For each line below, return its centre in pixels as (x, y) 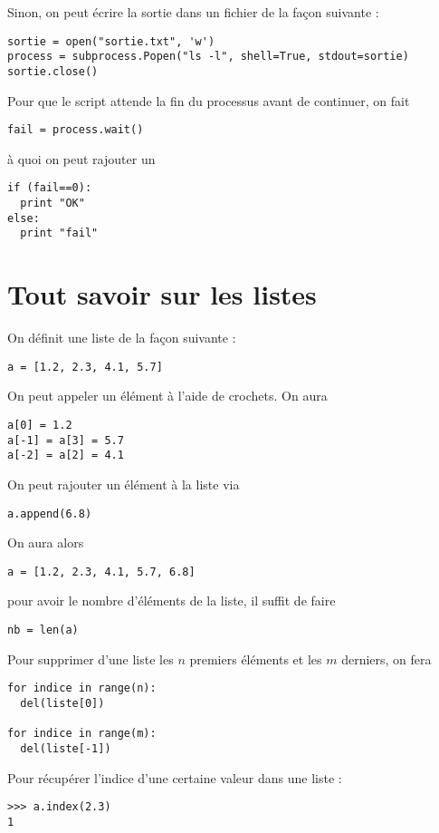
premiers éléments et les (256, 659)
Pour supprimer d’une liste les (91, 659)
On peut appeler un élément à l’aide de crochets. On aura (167, 396)
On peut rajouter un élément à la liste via (124, 484)
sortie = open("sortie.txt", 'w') (111, 41)
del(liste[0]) (62, 703)
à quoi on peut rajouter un (81, 158)
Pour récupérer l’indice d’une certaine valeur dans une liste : (175, 777)
